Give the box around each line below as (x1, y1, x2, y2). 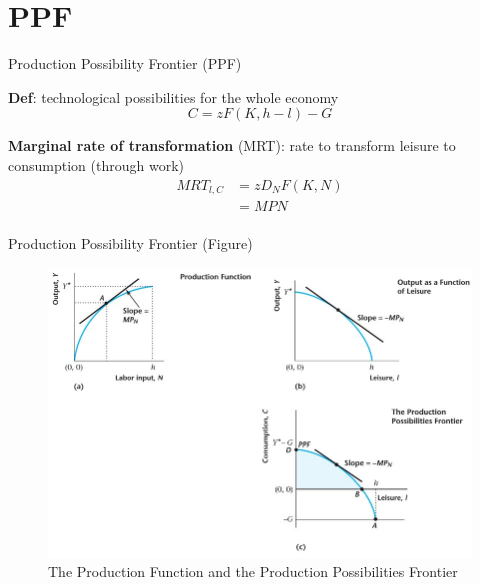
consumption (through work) (8, 154, 184, 175)
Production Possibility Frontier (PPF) (8, 53, 242, 74)
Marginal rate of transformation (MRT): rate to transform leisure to (8, 135, 456, 156)
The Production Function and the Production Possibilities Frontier (48, 561, 458, 582)
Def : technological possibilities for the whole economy (8, 86, 339, 107)
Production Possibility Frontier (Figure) (8, 233, 253, 254)
